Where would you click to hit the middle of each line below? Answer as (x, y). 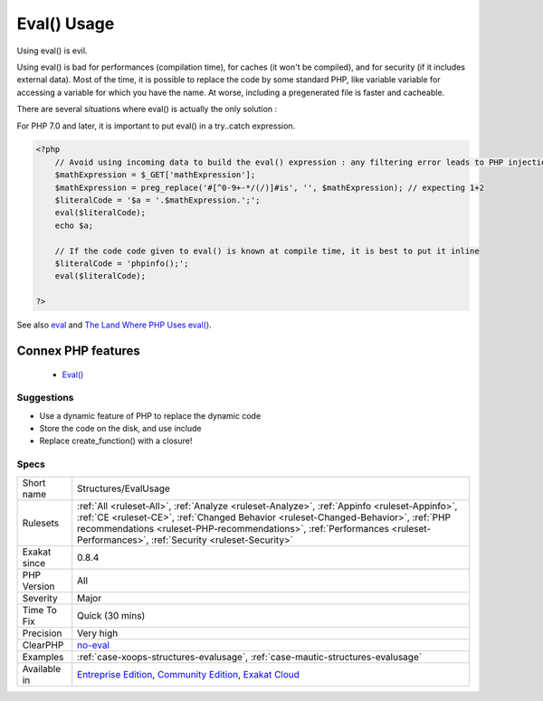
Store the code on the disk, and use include (121, 429)
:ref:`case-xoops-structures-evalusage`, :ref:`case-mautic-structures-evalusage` (250, 657)
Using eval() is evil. (52, 51)
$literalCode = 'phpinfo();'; (122, 264)
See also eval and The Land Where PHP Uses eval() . (114, 325)
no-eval (94, 645)
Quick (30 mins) (111, 615)
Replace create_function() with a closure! (116, 441)
